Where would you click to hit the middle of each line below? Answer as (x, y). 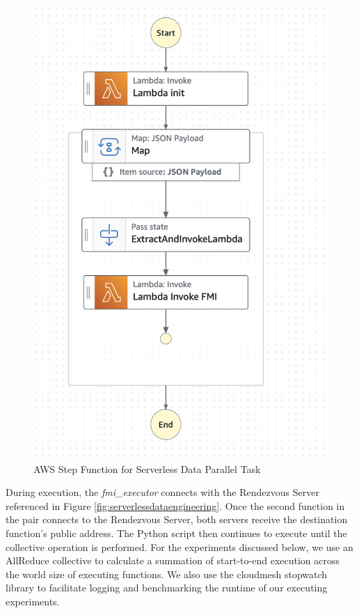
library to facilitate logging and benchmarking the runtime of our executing (167, 588)
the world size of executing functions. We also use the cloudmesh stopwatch (167, 574)
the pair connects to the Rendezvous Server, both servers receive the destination (177, 519)
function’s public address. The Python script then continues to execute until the (176, 533)
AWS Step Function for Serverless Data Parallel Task (147, 468)
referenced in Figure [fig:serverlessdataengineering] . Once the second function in (175, 505)
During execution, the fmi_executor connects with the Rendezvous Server (162, 492)
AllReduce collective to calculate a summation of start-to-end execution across (173, 560)
